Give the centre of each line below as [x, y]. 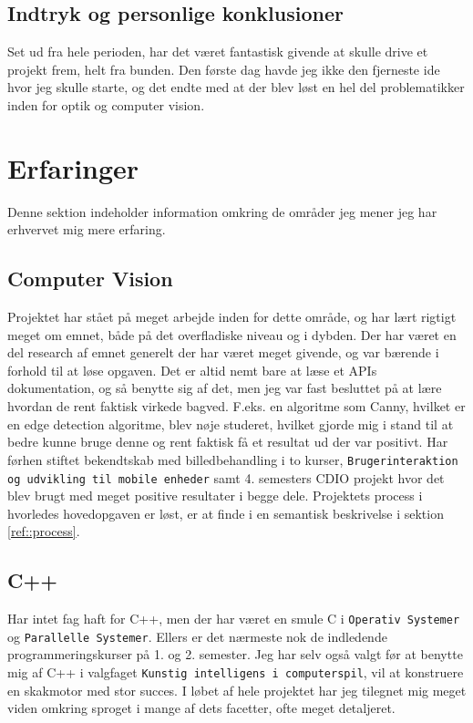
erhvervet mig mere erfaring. [87, 229]
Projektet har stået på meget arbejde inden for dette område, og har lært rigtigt [232, 317]
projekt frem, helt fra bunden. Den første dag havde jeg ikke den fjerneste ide [224, 69]
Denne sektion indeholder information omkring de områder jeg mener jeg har [222, 211]
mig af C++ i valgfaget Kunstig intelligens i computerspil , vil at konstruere [236, 672]
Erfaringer [73, 167]
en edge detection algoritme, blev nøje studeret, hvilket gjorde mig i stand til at [231, 423]
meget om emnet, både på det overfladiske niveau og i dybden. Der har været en [232, 334]
